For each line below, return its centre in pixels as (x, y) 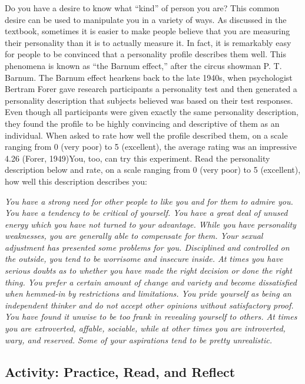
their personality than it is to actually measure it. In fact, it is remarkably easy (148, 42)
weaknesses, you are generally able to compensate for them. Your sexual (134, 236)
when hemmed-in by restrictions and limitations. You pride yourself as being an (148, 293)
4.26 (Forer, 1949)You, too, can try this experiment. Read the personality (137, 158)
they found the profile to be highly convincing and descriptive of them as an (142, 123)
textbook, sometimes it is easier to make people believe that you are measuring (147, 31)
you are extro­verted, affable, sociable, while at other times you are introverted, (145, 328)
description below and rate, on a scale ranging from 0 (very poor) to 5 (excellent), (153, 170)
